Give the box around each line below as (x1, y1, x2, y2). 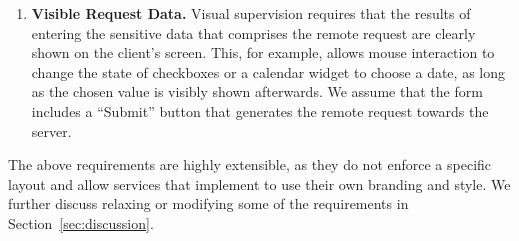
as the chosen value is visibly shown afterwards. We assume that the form (31, 81, 483, 102)
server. (31, 120, 72, 141)
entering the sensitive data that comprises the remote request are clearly (31, 22, 476, 43)
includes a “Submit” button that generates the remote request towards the (31, 100, 489, 121)
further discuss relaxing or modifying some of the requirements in (8, 193, 409, 214)
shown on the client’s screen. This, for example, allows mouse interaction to (31, 42, 495, 63)
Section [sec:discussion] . (8, 212, 154, 233)
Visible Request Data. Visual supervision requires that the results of (31, 3, 471, 23)
